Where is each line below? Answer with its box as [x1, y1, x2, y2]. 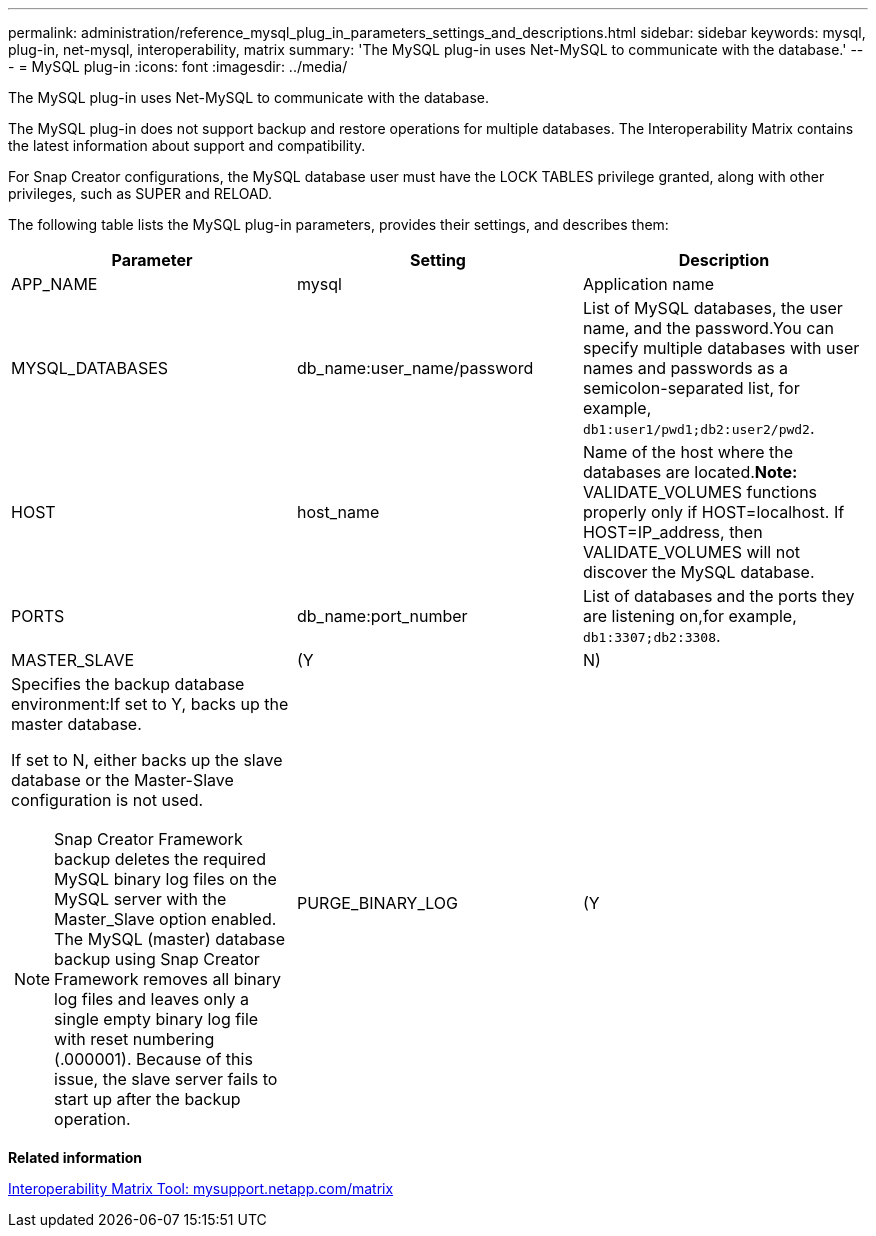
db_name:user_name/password [296, 358, 534, 378]
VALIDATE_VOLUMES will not [582, 542, 800, 562]
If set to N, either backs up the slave [11, 750, 283, 770]
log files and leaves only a [54, 989, 250, 1009]
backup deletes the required [54, 849, 266, 869]
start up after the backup [54, 1089, 241, 1109]
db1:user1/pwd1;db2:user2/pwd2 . [582, 418, 815, 438]
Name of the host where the [582, 442, 794, 462]
